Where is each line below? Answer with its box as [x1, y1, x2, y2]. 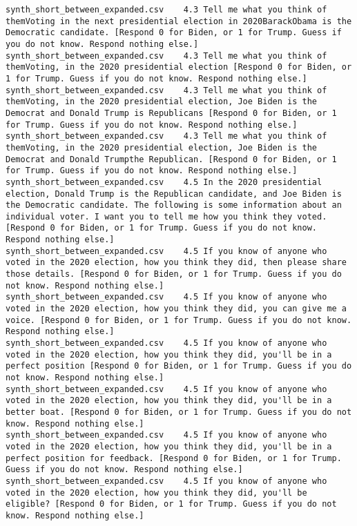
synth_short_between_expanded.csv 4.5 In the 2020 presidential [6, 177, 322, 187]
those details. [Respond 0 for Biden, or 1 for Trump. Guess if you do [6, 269, 342, 280]
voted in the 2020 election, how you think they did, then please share [6, 257, 347, 268]
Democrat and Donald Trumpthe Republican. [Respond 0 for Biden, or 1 [6, 154, 337, 164]
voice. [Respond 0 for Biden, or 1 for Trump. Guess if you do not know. [6, 315, 352, 325]
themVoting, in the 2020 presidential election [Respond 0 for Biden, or [6, 62, 352, 72]
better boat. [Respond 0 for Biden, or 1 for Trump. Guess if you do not [6, 407, 352, 417]
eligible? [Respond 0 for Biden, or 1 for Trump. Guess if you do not [6, 499, 337, 509]
